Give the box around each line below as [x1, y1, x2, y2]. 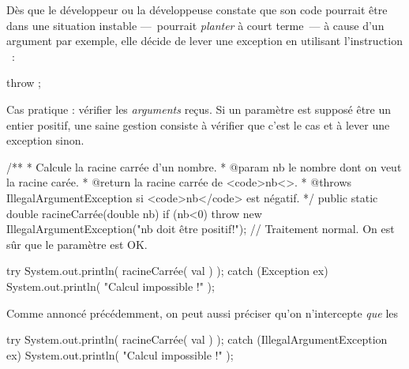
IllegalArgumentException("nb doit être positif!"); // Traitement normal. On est [6, 220, 395, 237]
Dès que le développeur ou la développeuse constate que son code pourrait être [6, 2, 388, 17]
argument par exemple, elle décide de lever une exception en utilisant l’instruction [6, 32, 403, 49]
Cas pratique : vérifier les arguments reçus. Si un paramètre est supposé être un [6, 100, 392, 117]
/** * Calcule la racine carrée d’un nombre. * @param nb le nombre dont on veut [6, 158, 402, 175]
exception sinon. [6, 132, 84, 149]
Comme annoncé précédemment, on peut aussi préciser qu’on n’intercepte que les [6, 304, 399, 321]
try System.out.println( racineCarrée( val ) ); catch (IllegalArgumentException [6, 331, 388, 348]
